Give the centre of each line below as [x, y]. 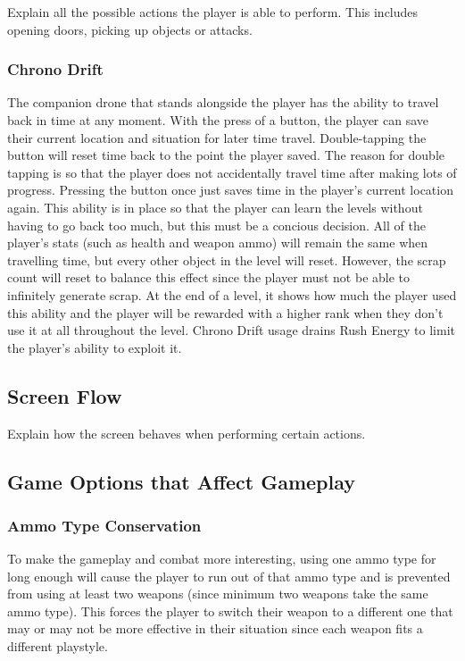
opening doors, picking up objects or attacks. [130, 29]
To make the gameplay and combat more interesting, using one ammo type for [222, 559]
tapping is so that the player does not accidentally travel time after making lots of [232, 172]
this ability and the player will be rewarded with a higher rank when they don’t [225, 312]
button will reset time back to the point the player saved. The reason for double [226, 155]
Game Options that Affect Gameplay [182, 481]
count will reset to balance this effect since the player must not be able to [209, 277]
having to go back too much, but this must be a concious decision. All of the [216, 225]
